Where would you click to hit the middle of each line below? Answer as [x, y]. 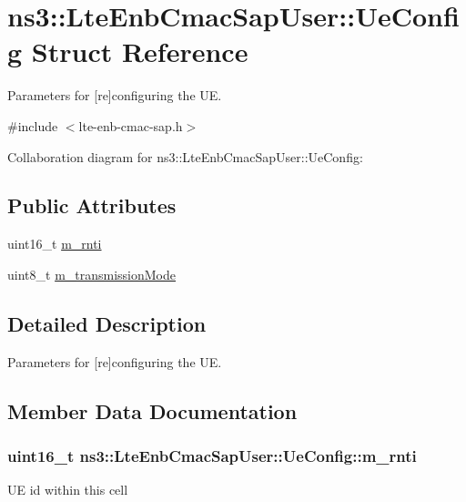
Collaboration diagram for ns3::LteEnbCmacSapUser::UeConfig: [185, 156]
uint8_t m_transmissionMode [92, 274]
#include [33, 125]
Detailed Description [107, 323]
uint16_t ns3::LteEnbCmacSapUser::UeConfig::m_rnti [212, 455]
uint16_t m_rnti [55, 244]
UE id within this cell [68, 490]
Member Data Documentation [152, 410]
